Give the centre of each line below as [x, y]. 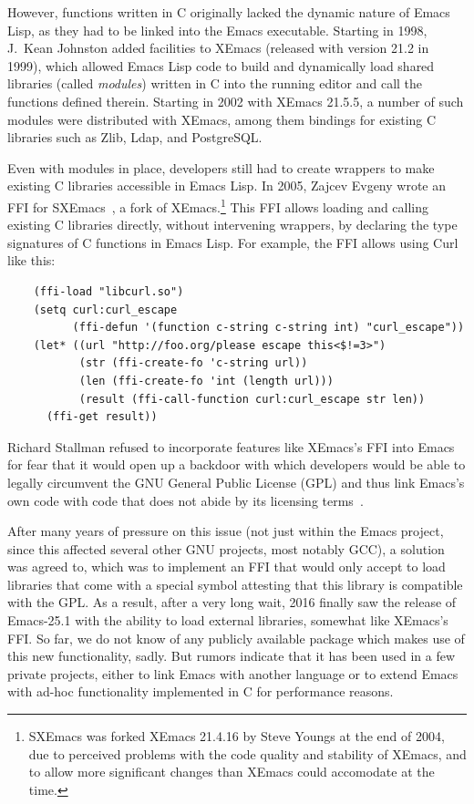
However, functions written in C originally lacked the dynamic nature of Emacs [229, 12]
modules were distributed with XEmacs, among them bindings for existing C [222, 119]
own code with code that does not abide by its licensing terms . [185, 500]
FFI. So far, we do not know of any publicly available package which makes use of [236, 638]
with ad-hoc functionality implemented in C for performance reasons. [201, 691]
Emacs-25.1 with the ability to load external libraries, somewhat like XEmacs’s [228, 620]
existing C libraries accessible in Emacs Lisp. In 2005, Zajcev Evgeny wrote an [227, 186]
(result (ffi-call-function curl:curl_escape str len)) [252, 399]
